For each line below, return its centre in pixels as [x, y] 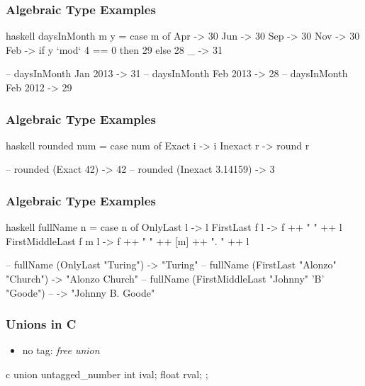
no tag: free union [61, 350]
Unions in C [41, 324]
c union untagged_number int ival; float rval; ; [107, 374]
